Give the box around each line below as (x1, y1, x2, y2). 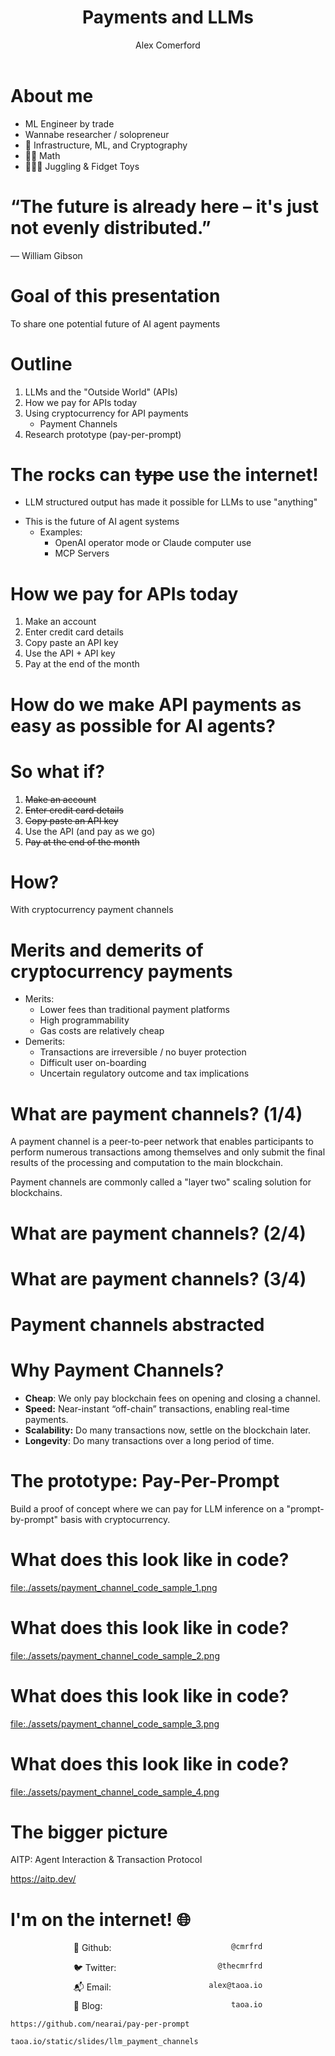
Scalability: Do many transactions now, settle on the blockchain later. (24, 1424, 312, 1436)
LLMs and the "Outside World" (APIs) (24, 386, 178, 398)
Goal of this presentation (10, 284, 221, 307)
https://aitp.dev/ (10, 1873, 77, 1885)
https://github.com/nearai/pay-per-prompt (10, 2019, 190, 2030)
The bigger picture (10, 1821, 168, 1843)
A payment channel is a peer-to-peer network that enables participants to (10, 1136, 314, 1148)
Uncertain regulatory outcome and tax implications (39, 1067, 250, 1080)
